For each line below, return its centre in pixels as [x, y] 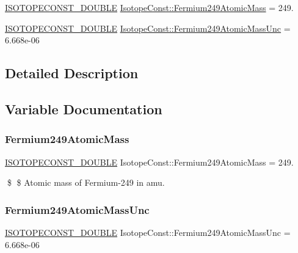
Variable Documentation [84, 108]
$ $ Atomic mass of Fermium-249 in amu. [86, 182]
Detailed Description [72, 73]
